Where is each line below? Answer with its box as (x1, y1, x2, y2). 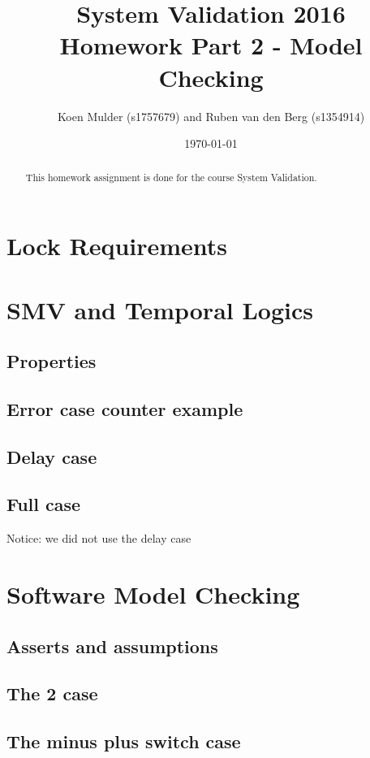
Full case (6, 492, 81, 517)
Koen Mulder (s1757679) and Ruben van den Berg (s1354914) (57, 107, 365, 124)
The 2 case (6, 681, 98, 706)
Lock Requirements (6, 229, 228, 262)
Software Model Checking (6, 578, 300, 611)
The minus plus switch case (6, 729, 241, 754)
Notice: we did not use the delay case (6, 530, 191, 547)
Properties (6, 349, 97, 374)
